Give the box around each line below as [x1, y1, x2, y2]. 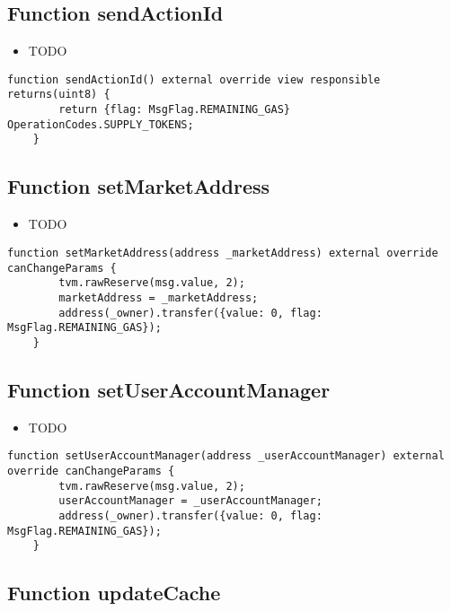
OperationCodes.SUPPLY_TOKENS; [7, 118, 194, 131]
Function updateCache [7, 579, 221, 607]
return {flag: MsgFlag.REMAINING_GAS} [58, 103, 290, 117]
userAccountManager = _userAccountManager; [58, 494, 323, 508]
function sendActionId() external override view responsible [7, 73, 381, 86]
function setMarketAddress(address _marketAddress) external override [7, 246, 438, 259]
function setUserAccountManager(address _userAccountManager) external [7, 450, 445, 463]
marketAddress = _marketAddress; [58, 291, 259, 304]
